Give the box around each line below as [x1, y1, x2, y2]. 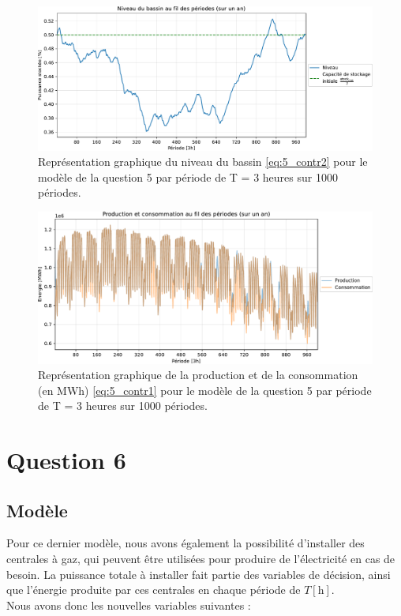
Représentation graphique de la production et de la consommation [38, 366, 358, 383]
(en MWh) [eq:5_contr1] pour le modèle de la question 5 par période [38, 381, 372, 398]
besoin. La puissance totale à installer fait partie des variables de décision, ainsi [6, 565, 391, 582]
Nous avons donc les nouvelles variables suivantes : [6, 596, 251, 613]
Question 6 [6, 444, 126, 476]
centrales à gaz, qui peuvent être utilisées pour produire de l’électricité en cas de [6, 550, 395, 567]
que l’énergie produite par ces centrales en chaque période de [6, 581, 301, 598]
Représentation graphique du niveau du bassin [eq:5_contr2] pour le [38, 153, 368, 170]
